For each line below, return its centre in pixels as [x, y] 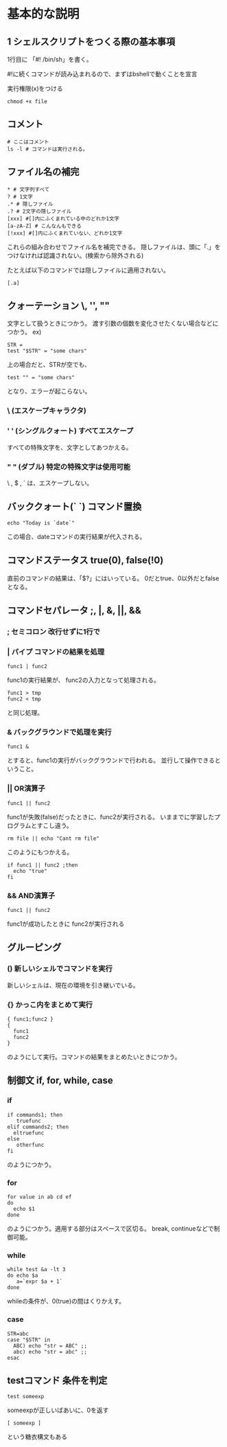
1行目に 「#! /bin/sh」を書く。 [50, 59]
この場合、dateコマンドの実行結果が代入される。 [76, 536]
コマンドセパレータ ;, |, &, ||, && [74, 610]
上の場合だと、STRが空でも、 [49, 365]
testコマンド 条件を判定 [57, 1381]
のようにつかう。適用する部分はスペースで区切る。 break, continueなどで [110, 1229]
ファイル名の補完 [43, 172]
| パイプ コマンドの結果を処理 [56, 652]
